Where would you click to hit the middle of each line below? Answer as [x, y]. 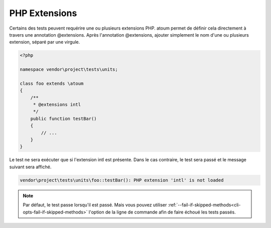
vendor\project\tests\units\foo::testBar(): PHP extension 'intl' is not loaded [122, 180]
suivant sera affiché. [30, 167]
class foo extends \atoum [52, 83]
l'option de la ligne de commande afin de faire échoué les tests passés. [162, 212]
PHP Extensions [43, 13]
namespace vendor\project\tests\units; [69, 70]
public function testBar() [64, 119]
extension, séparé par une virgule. [45, 42]
